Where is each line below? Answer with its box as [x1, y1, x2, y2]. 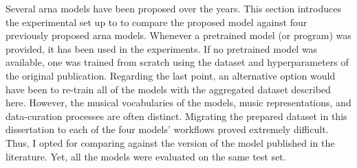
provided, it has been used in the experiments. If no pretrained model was [6, 41, 318, 56]
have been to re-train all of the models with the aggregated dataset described [6, 82, 331, 96]
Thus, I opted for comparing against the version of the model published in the [6, 135, 335, 149]
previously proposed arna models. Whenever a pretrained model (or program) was [6, 28, 351, 43]
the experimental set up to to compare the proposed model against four [6, 14, 307, 29]
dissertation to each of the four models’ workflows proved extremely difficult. [6, 122, 329, 136]
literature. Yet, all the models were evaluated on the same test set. [6, 149, 286, 163]
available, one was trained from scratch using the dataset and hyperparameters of [6, 55, 349, 69]
